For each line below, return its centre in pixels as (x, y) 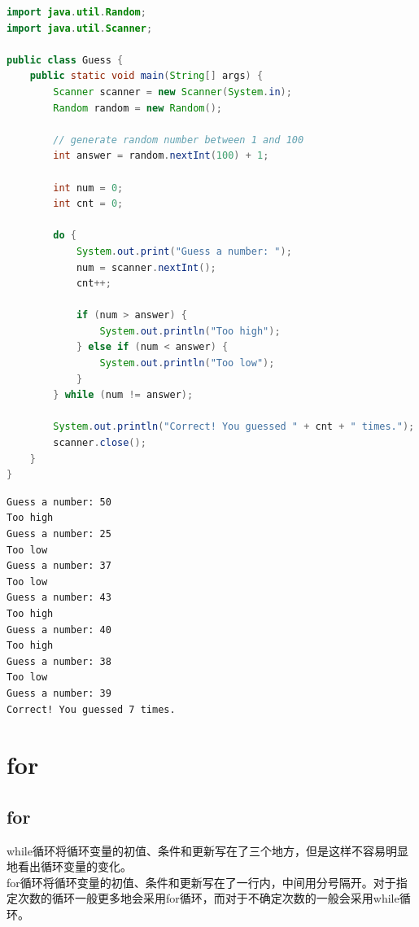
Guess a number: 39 (59, 693)
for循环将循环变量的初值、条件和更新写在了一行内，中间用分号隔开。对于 (201, 882)
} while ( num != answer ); (123, 395)
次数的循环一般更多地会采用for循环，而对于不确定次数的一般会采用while (208, 898)
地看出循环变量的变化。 (69, 866)
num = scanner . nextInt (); (146, 267)
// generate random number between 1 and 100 (179, 140)
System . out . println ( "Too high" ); (190, 331)
